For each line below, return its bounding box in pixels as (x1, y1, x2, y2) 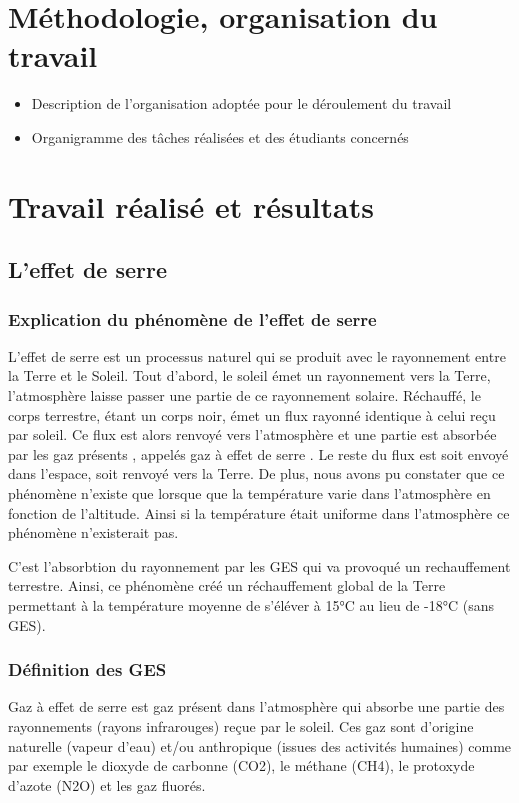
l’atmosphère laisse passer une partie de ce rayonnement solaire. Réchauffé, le (8, 385, 481, 406)
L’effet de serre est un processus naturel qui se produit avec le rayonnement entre (8, 345, 506, 366)
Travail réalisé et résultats (8, 185, 374, 226)
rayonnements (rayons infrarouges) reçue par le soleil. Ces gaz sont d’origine (8, 716, 474, 736)
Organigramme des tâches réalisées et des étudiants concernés (31, 126, 409, 147)
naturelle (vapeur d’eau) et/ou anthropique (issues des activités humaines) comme (8, 735, 512, 756)
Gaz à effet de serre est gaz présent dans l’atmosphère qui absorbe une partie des (8, 696, 505, 717)
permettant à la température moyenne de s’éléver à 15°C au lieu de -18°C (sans (8, 595, 495, 615)
